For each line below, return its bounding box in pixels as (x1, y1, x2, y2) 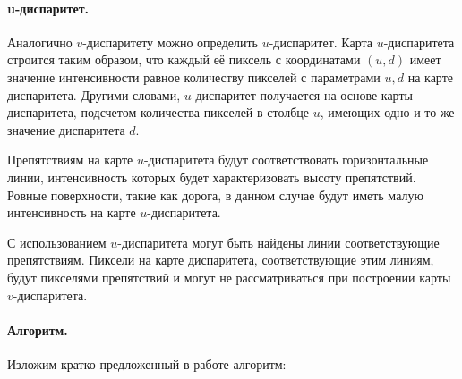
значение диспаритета (7, 120, 125, 139)
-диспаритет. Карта (269, 32, 373, 51)
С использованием (7, 232, 107, 251)
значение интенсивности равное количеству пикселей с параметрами (7, 67, 381, 86)
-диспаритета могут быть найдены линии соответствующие (117, 232, 440, 251)
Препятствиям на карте (7, 150, 133, 169)
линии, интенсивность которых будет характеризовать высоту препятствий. (7, 167, 416, 186)
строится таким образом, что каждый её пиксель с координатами (7, 50, 361, 69)
